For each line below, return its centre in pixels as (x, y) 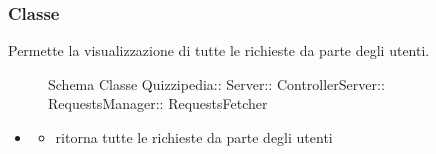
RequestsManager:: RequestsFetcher (158, 103)
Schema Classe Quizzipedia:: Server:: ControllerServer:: (216, 83)
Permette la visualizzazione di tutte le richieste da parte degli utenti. (219, 50)
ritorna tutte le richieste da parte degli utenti (194, 137)
